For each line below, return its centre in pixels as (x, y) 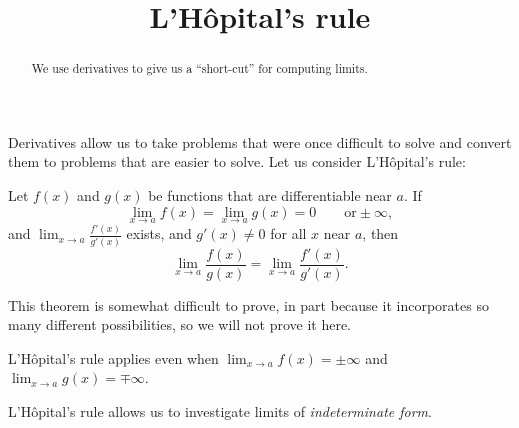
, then (380, 233)
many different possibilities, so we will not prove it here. (180, 324)
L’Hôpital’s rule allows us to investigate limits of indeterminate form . (220, 411)
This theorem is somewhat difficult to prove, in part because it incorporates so (248, 304)
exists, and (159, 233)
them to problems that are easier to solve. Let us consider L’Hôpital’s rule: (237, 161)
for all (288, 233)
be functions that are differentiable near (270, 195)
